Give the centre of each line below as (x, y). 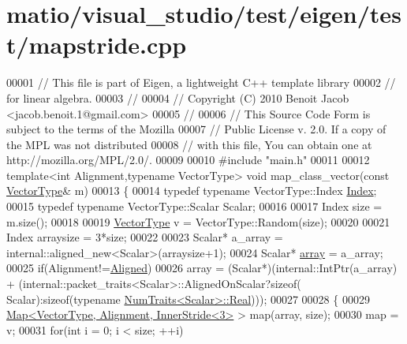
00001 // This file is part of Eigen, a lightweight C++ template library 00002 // (201, 82)
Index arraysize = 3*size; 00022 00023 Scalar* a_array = (145, 237)
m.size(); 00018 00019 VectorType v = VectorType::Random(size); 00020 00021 (198, 221)
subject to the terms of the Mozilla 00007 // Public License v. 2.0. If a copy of (196, 129)
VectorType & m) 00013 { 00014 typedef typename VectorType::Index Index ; (192, 191)
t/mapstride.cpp (97, 45)
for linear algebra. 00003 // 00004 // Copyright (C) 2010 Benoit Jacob (178, 97)
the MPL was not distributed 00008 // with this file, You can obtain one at (189, 144)
